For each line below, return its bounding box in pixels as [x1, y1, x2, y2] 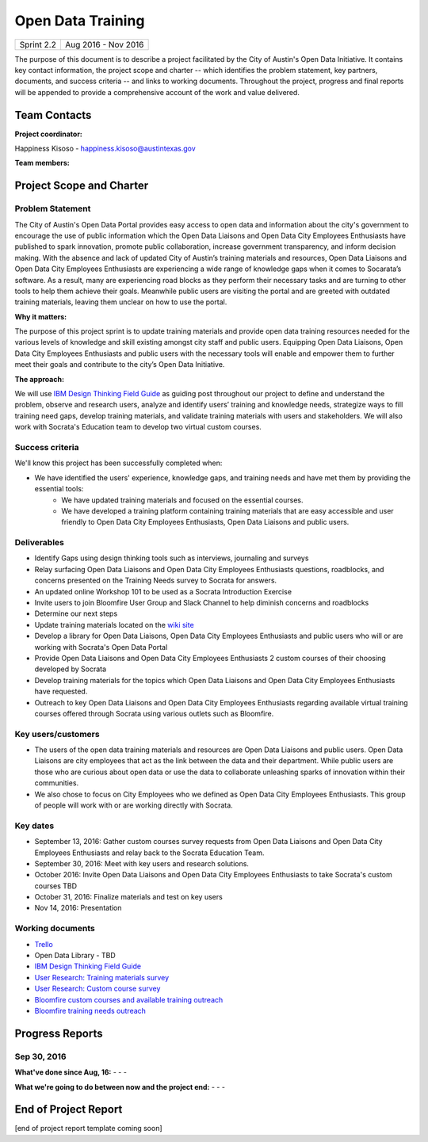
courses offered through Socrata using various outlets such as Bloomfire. [34, 708, 274, 718]
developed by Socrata [34, 664, 107, 674]
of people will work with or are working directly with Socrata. [34, 800, 233, 810]
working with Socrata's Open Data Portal [34, 642, 168, 651]
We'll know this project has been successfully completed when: [14, 458, 223, 468]
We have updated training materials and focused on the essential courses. [61, 495, 304, 505]
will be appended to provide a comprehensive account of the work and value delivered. [14, 87, 300, 97]
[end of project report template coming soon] [14, 1124, 162, 1133]
